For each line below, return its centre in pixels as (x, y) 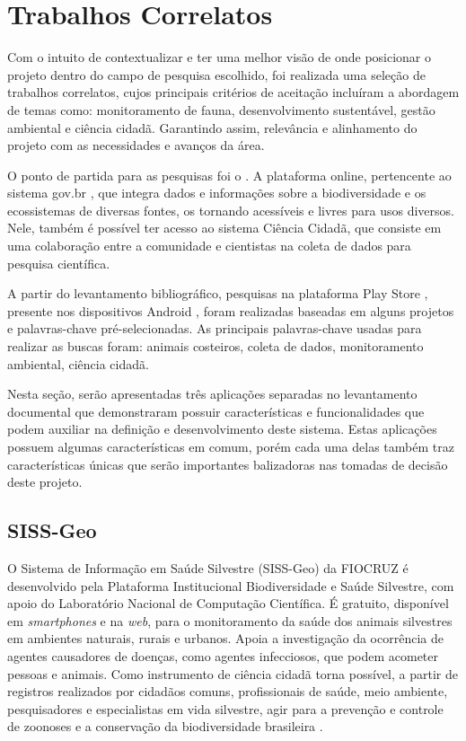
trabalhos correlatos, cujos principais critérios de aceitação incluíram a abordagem (233, 92)
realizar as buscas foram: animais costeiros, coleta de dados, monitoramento (215, 346)
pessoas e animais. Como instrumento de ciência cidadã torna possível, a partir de (233, 673)
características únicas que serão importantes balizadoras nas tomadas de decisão (228, 464)
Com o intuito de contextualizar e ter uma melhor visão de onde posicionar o (220, 57)
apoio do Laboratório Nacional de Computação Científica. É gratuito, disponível (228, 603)
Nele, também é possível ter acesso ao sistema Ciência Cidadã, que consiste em (224, 228)
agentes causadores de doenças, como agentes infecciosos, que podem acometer (223, 655)
